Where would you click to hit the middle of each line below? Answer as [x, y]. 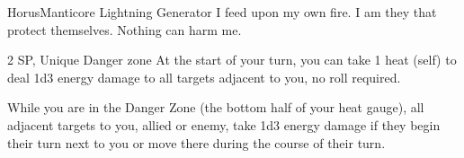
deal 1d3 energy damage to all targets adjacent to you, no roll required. [204, 77]
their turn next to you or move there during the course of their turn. [196, 142]
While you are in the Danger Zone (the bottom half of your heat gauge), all [216, 107]
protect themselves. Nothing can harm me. [125, 29]
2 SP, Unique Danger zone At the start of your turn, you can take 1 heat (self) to [232, 60]
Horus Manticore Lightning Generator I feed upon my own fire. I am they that [222, 12]
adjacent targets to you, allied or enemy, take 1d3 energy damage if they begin [224, 124]
